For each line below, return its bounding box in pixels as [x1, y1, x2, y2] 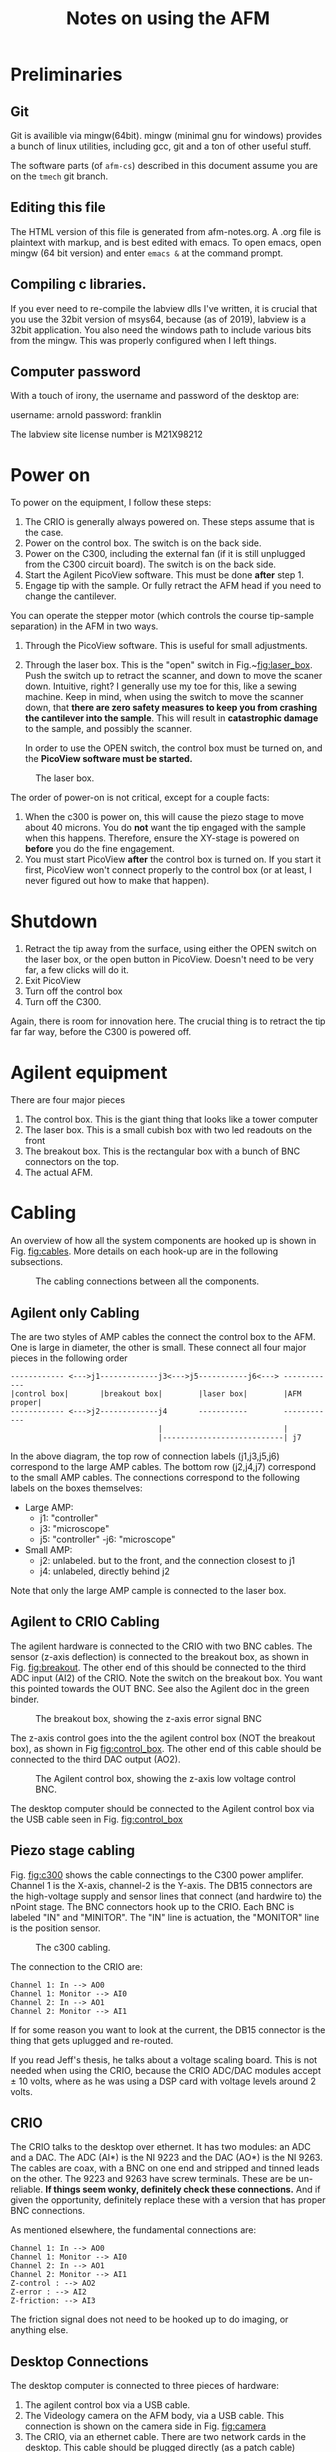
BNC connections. [10, 2205, 86, 2217]
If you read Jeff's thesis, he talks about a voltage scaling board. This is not [10, 2053, 318, 2066]
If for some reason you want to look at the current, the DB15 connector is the [10, 2023, 326, 2036]
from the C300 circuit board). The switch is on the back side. [24, 558, 277, 571]
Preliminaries [10, 63, 123, 86]
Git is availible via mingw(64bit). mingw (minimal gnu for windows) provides [10, 130, 323, 141]
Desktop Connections [10, 2353, 149, 2370]
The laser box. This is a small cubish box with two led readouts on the [24, 1124, 313, 1136]
